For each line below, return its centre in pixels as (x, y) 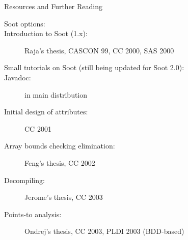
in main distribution (56, 94)
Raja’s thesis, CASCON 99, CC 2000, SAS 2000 (99, 50)
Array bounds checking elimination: (60, 146)
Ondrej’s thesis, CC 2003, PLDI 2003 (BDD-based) (104, 231)
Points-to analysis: (33, 214)
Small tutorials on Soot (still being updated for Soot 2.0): (94, 67)
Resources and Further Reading (53, 6)
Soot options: (25, 23)
